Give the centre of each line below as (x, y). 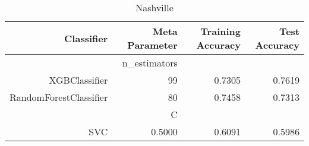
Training (220, 31)
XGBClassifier (78, 80)
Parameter (152, 45)
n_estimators (150, 63)
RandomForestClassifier (59, 97)
